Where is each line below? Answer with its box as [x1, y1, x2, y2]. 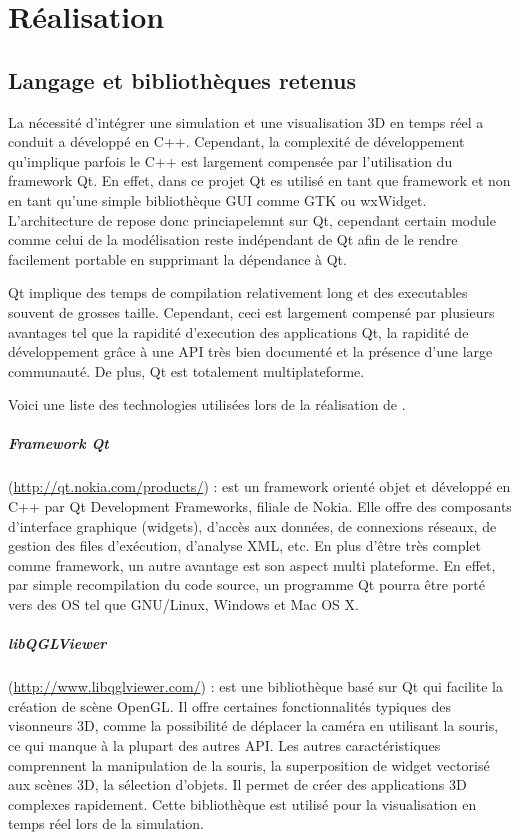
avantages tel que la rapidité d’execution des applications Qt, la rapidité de [8, 321, 469, 342]
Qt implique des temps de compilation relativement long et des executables [8, 282, 468, 303]
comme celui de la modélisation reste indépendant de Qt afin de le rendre [8, 229, 458, 250]
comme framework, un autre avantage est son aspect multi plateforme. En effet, [8, 554, 496, 575]
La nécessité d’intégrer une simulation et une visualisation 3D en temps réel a [8, 111, 484, 132]
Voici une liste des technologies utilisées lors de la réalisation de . [8, 394, 406, 415]
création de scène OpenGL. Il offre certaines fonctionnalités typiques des [8, 695, 451, 716]
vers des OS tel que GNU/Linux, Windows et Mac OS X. [8, 594, 359, 615]
